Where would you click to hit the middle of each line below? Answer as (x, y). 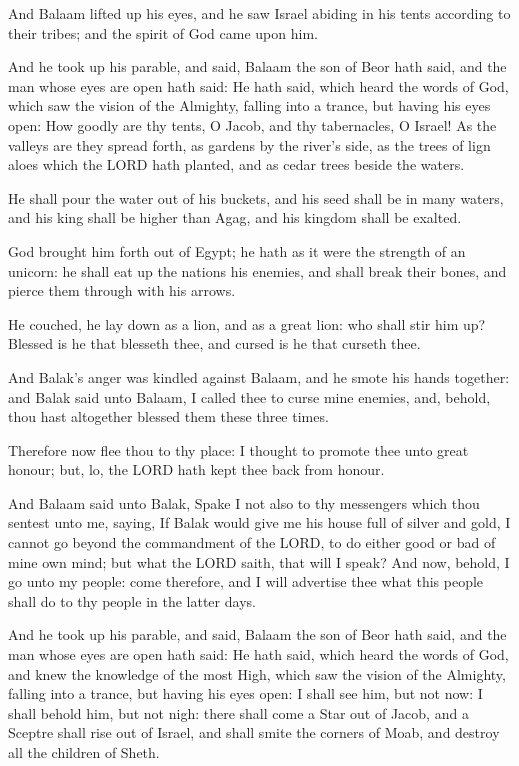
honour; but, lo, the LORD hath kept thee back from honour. (196, 469)
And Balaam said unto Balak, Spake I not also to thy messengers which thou (244, 502)
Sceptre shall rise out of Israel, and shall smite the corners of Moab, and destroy (254, 732)
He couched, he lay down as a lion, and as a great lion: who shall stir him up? (247, 323)
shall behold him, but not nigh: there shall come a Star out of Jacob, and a (238, 712)
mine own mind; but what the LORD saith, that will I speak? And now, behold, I (259, 561)
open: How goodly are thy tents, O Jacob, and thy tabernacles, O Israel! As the (252, 124)
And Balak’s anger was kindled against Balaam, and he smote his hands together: (259, 376)
